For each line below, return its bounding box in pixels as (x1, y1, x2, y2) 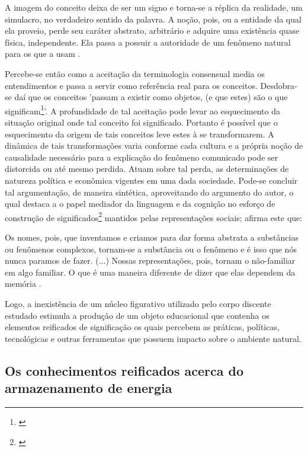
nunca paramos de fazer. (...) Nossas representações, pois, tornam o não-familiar (5, 254, 296, 267)
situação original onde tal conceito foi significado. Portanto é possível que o (5, 116, 278, 128)
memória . (5, 277, 41, 290)
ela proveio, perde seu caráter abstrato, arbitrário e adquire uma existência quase (5, 24, 300, 37)
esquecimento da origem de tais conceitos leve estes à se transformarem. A (5, 127, 274, 140)
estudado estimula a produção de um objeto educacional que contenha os (5, 309, 269, 321)
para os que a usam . (5, 47, 81, 60)
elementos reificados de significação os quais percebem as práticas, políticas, (5, 321, 280, 333)
